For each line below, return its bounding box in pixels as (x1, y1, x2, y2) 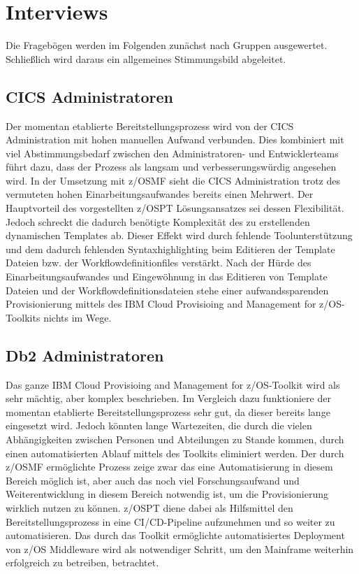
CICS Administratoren (6, 85, 173, 107)
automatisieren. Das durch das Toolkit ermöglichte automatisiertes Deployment (6, 528, 345, 543)
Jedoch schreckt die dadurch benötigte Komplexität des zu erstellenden (6, 214, 310, 229)
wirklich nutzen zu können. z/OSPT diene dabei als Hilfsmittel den (6, 500, 293, 515)
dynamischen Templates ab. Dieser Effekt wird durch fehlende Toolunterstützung (6, 228, 353, 243)
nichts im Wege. (43, 310, 112, 324)
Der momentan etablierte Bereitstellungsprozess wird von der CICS (6, 118, 294, 133)
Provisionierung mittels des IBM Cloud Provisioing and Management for (6, 296, 316, 311)
